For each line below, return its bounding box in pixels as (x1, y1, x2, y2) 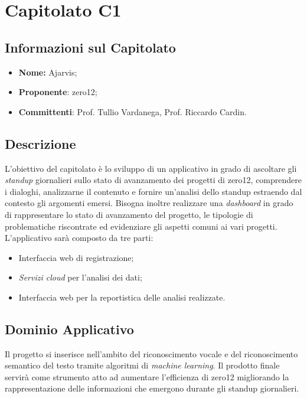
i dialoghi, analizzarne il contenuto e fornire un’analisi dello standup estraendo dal (5, 185, 302, 197)
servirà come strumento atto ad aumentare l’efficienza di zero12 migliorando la (5, 370, 289, 383)
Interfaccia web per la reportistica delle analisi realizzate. (18, 291, 226, 303)
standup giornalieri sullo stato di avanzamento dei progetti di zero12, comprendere (5, 174, 302, 186)
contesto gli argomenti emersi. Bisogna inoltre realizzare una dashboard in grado (5, 197, 293, 209)
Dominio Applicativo (5, 319, 134, 338)
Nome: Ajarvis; (18, 66, 77, 78)
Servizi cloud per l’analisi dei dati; (18, 271, 142, 283)
